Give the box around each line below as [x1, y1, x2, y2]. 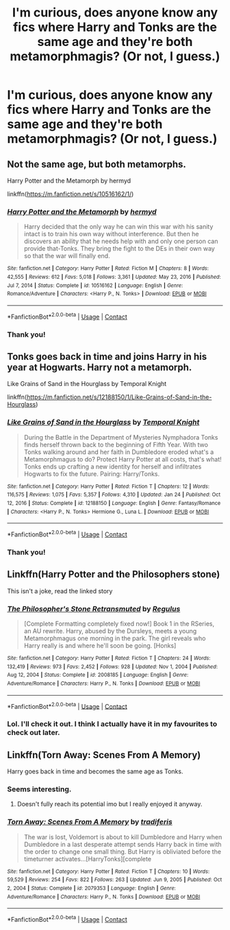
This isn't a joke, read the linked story [7, 587, 113, 595]
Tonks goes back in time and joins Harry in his [7, 350, 207, 362]
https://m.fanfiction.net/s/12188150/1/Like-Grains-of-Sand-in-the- [26, 393, 212, 401]
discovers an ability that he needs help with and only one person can [23, 237, 218, 245]
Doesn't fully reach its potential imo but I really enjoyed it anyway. [16, 800, 203, 808]
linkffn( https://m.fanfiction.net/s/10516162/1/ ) [7, 190, 134, 198]
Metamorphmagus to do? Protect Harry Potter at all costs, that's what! [23, 455, 222, 463]
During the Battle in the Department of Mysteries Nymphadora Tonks [23, 433, 218, 441]
